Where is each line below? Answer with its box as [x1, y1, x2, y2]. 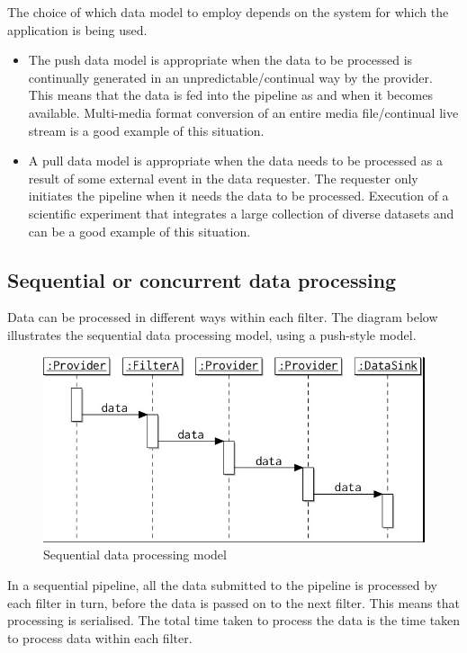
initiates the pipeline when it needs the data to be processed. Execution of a [28, 186, 449, 205]
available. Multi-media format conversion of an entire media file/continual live [28, 103, 459, 121]
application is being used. [7, 20, 148, 39]
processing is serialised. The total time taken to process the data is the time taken [7, 611, 461, 630]
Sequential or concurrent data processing [7, 265, 397, 293]
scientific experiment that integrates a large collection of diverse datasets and [28, 203, 454, 222]
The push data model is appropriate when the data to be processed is [28, 50, 413, 69]
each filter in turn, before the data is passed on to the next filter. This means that [7, 593, 460, 612]
